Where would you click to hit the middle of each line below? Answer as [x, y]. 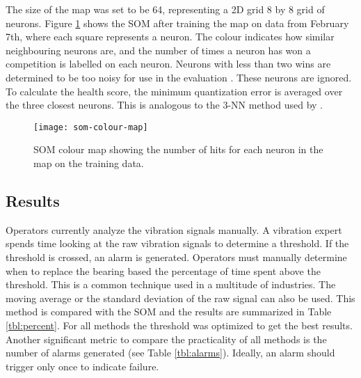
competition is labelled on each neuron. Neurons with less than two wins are [168, 64]
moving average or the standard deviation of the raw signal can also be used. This [180, 298]
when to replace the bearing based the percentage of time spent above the [163, 270]
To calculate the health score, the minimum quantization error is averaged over [174, 91]
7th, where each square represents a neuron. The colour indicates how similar [170, 37]
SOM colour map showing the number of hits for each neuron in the [178, 149]
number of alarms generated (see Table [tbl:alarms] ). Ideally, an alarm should [170, 353]
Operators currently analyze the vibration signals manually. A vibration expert [174, 229]
